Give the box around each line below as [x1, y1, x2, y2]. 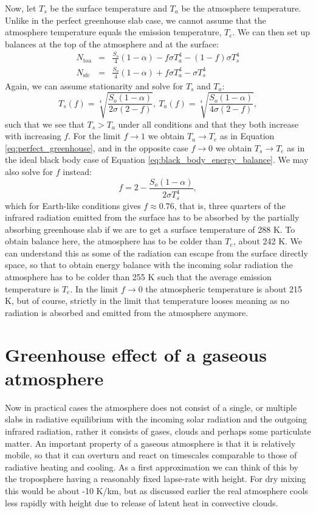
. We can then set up [232, 26, 311, 38]
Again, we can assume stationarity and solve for [5, 79, 184, 92]
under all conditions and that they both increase [118, 117, 299, 130]
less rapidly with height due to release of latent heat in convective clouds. [5, 496, 278, 509]
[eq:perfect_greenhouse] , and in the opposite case [5, 141, 188, 154]
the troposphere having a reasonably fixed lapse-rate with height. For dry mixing [5, 472, 306, 485]
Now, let [5, 2, 36, 14]
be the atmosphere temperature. [181, 2, 301, 14]
